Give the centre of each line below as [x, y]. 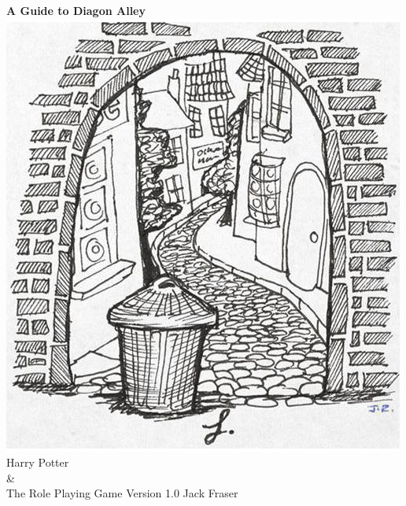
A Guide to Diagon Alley [76, 10]
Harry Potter [38, 462]
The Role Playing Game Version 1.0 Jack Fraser [122, 493]
